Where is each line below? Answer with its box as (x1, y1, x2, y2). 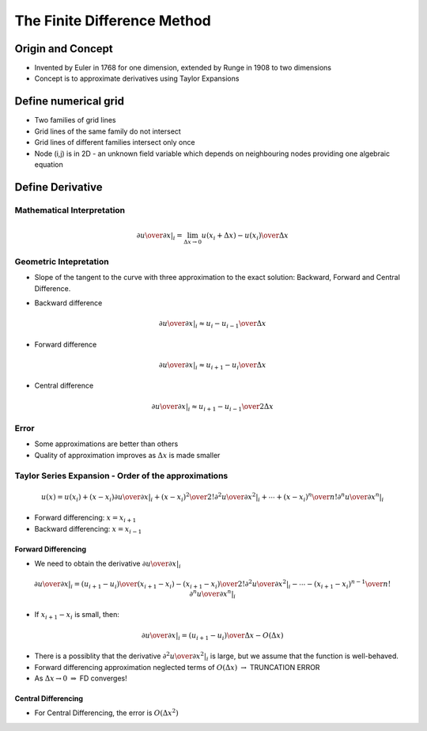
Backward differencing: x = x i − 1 (34, 524, 142, 536)
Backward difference (34, 297, 103, 308)
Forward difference (34, 339, 97, 349)
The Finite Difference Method (14, 12, 211, 29)
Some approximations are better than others (34, 439, 179, 449)
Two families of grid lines (34, 116, 116, 125)
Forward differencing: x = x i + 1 (34, 513, 137, 524)
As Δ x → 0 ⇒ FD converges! (34, 673, 127, 683)
